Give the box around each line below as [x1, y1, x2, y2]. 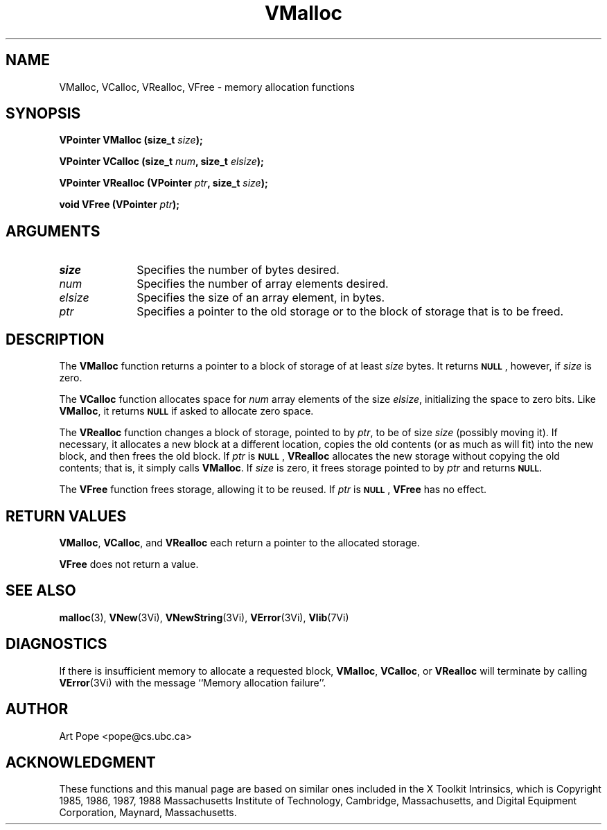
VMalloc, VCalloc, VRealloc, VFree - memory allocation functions [59, 80, 355, 93]
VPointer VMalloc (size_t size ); [59, 134, 203, 146]
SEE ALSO [6, 582, 76, 600]
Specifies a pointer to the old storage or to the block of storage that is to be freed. [137, 304, 564, 319]
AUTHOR [6, 700, 69, 718]
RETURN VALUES [6, 507, 127, 525]
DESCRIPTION [6, 330, 105, 348]
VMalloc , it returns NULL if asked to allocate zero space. [59, 405, 314, 417]
